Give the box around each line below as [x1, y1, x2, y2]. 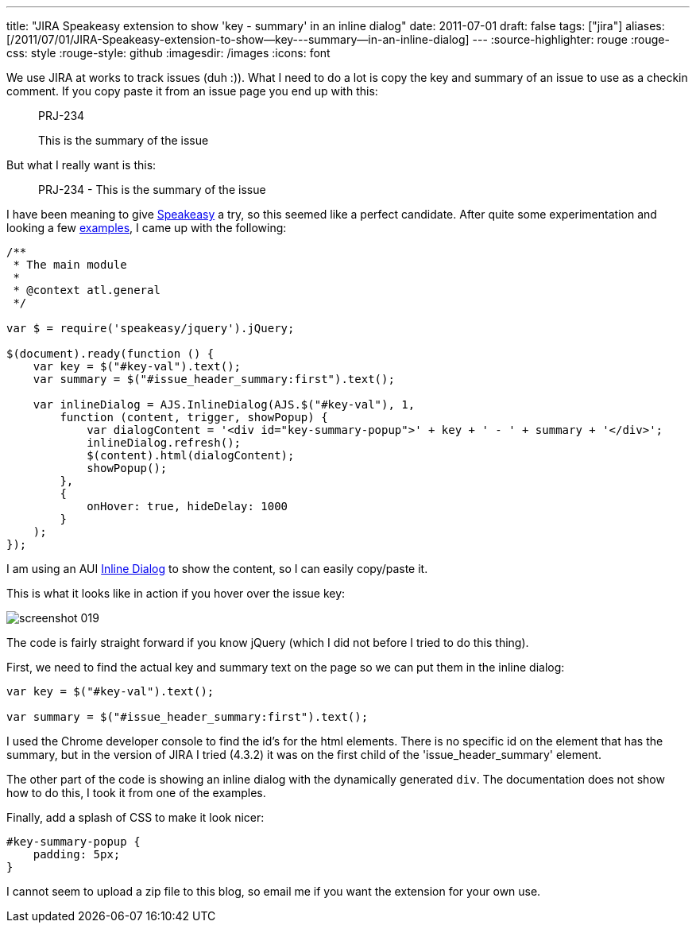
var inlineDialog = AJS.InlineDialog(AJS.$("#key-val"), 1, [33, 398, 416, 411]
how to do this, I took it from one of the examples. [6, 786, 266, 799]
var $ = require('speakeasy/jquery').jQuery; [6, 322, 295, 335]
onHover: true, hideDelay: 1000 [87, 500, 288, 513]
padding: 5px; [33, 848, 121, 861]
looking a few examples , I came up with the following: [6, 221, 287, 234]
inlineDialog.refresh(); [87, 436, 242, 449]
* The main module [13, 258, 127, 271]
